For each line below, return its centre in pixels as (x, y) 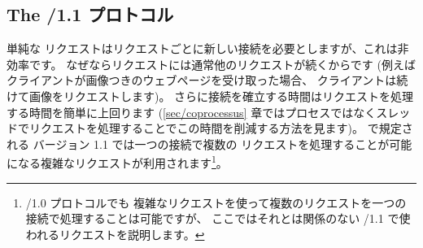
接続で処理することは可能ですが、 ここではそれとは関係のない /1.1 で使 (218, 218)
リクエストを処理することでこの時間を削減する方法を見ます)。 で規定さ (221, 128)
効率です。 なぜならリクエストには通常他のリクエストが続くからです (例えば (211, 64)
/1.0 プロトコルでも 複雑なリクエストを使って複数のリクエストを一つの (216, 202)
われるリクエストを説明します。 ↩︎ (115, 234)
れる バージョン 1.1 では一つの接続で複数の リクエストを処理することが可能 (209, 144)
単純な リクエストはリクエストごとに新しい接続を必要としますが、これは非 (208, 48)
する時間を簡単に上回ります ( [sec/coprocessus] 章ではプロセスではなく (192, 112)
